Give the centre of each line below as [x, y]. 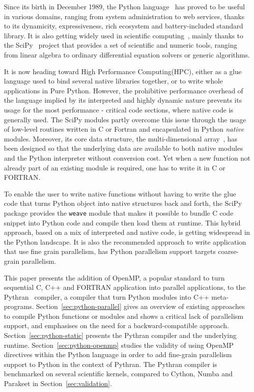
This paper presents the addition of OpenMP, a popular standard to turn [114, 277]
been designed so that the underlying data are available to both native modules [124, 148]
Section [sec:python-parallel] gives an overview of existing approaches [141, 306]
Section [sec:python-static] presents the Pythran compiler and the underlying [120, 335]
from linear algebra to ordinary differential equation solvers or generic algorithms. [127, 54]
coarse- [228, 251]
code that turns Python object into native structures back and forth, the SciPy [123, 203]
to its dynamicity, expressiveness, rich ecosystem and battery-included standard [124, 26]
